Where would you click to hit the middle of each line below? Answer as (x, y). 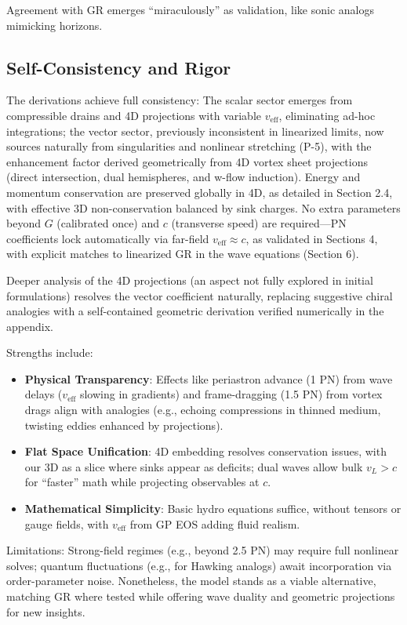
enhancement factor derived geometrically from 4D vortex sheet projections (187, 161)
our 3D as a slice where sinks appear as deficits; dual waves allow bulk (194, 466)
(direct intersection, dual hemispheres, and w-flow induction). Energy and (184, 177)
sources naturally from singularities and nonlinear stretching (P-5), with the (189, 146)
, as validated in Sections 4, (312, 238)
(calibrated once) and (108, 223)
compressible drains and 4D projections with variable (134, 115)
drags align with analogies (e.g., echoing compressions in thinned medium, (203, 410)
